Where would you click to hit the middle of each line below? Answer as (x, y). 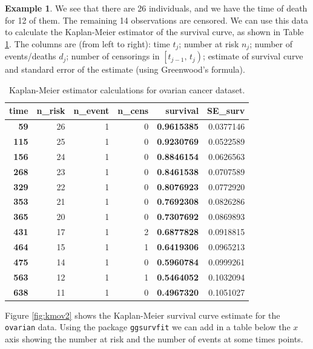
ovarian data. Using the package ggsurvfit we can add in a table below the (148, 327)
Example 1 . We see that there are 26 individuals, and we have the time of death (156, 8)
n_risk (51, 111)
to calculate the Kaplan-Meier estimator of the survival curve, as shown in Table (154, 32)
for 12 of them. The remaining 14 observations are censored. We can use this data (157, 20)
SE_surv (226, 111)
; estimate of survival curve (253, 56)
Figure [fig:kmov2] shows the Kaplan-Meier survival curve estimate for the (143, 315)
